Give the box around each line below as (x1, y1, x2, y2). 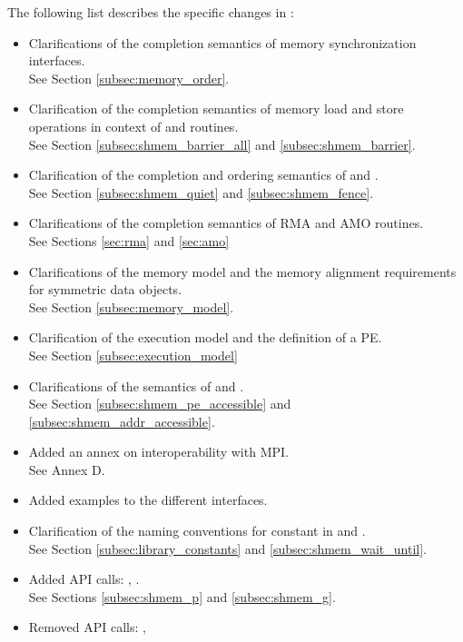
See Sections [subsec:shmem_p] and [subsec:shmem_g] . (28, 587, 336, 606)
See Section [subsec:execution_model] (28, 345, 238, 364)
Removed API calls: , (28, 617, 146, 637)
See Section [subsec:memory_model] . (28, 297, 234, 316)
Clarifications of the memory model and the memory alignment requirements (28, 262, 457, 281)
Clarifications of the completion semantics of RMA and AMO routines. (28, 213, 424, 232)
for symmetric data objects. (28, 280, 182, 299)
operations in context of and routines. (28, 116, 239, 135)
